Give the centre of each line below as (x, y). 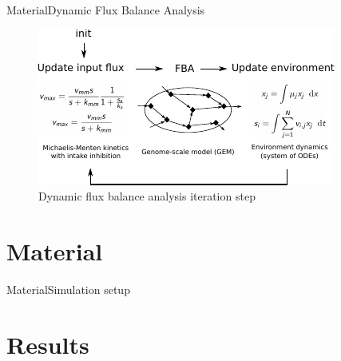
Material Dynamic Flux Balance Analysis (106, 10)
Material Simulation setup (68, 289)
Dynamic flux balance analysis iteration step (147, 196)
